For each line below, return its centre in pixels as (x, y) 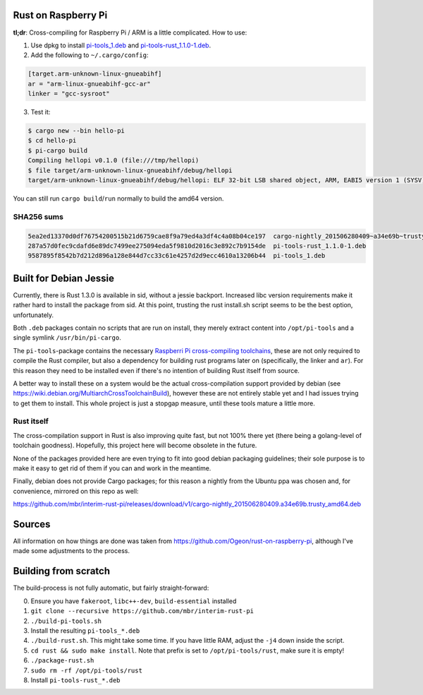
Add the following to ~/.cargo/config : (90, 55)
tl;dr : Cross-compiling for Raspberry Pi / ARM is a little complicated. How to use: (130, 32)
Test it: (41, 112)
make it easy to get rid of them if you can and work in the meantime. (112, 468)
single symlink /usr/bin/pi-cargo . (67, 338)
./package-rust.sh (62, 661)
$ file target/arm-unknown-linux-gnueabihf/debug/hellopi (130, 170)
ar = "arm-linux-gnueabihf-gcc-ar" (89, 84)
